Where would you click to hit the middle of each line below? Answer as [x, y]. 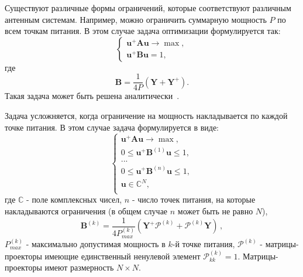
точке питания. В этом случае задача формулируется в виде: [112, 127]
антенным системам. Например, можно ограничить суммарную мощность [136, 19]
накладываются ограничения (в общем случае [86, 211]
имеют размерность [79, 267]
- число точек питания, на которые [194, 199]
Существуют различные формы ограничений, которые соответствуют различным [148, 8]
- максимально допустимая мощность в [96, 244]
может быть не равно [215, 211]
